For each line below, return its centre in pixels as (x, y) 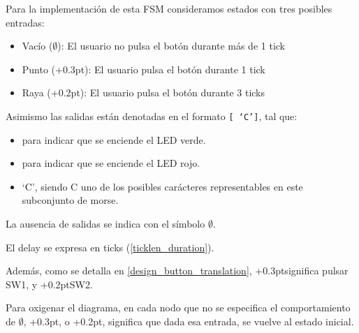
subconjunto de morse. (70, 200)
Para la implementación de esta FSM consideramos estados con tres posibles (169, 8)
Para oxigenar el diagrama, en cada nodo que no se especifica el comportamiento (178, 308)
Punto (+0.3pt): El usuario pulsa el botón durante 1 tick (144, 69)
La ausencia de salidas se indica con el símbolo (105, 223)
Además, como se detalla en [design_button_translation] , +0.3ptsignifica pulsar (177, 271)
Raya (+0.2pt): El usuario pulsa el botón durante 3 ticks (144, 92)
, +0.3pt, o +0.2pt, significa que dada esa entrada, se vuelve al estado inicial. (189, 321)
